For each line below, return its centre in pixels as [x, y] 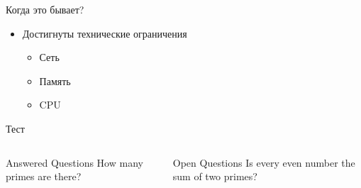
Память [55, 81]
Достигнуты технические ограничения [105, 33]
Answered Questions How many [74, 162]
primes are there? [44, 176]
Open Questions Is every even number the [264, 162]
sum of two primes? [215, 176]
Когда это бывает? [45, 9]
